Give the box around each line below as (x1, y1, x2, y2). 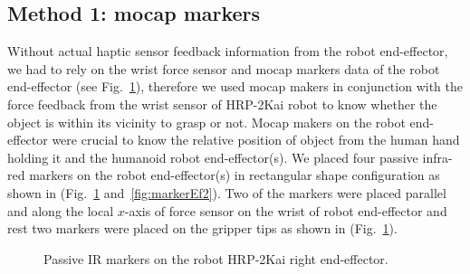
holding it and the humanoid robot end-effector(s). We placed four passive (7, 147, 418, 166)
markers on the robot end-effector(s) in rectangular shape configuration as (29, 165, 440, 184)
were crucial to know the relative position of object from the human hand (52, 130, 460, 149)
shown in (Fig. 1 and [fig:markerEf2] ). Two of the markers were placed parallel (7, 183, 446, 202)
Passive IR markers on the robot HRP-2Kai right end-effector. (43, 249, 388, 268)
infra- (422, 147, 453, 166)
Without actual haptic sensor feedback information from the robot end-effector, (7, 42, 448, 61)
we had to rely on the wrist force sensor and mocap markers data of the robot (7, 59, 440, 78)
